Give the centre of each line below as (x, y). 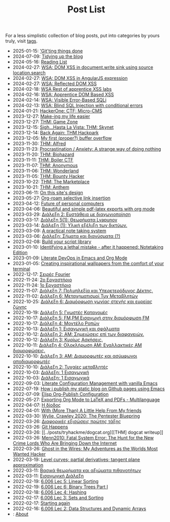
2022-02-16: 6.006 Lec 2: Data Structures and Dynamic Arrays (79, 509)
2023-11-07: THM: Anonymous (45, 166)
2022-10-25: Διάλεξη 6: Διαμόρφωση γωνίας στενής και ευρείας (82, 302)
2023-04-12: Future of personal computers (58, 204)
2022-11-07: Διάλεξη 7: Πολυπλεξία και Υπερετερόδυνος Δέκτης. (83, 291)
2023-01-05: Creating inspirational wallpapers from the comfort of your (88, 264)
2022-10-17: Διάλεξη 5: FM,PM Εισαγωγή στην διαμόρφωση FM (81, 318)
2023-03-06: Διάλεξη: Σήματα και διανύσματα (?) (67, 236)
